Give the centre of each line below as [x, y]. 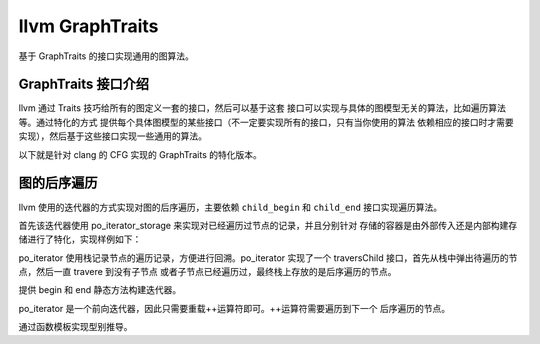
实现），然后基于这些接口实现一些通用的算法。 [112, 136]
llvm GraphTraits [88, 26]
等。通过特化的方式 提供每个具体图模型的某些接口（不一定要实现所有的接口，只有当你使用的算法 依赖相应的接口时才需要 [266, 122]
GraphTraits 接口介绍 [84, 84]
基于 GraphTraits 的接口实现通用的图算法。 [106, 56]
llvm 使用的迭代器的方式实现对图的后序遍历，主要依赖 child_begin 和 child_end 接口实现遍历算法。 [230, 207]
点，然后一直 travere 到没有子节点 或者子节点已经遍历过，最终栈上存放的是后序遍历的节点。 [207, 272]
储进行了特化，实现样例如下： [80, 239]
